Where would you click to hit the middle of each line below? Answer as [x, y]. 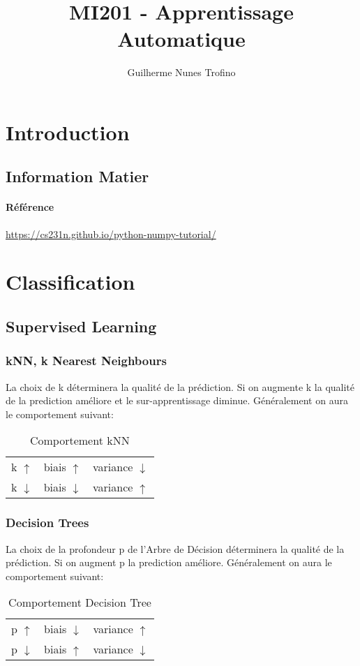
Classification [70, 282]
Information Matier [77, 176]
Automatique [181, 39]
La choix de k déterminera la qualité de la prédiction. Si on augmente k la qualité [180, 386]
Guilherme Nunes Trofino [181, 72]
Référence [30, 207]
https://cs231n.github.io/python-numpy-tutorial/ [111, 234]
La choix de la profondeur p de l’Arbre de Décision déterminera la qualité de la [175, 548]
